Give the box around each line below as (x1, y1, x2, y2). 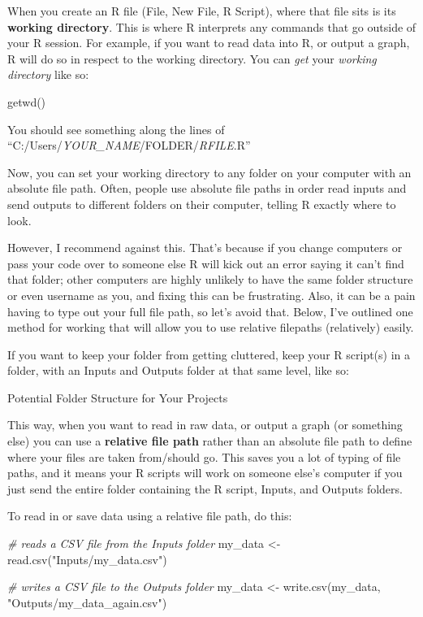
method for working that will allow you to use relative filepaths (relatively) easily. (7, 319, 414, 336)
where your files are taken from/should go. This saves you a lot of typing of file (7, 448, 401, 465)
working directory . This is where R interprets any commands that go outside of (7, 18, 417, 35)
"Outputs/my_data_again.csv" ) (7, 593, 167, 610)
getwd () (7, 93, 46, 110)
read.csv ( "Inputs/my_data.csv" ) (7, 550, 167, 567)
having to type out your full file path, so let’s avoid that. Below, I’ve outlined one (7, 302, 413, 319)
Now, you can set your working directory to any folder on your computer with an (7, 163, 412, 180)
